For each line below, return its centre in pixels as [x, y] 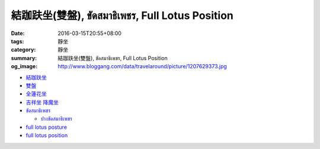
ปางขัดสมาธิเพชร [56, 119]
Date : [18, 33]
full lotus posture [47, 127]
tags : [17, 41]
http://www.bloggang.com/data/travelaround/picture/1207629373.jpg [143, 66]
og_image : [24, 66]
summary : [24, 58]
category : [23, 50]
